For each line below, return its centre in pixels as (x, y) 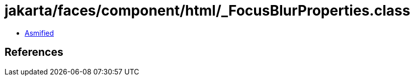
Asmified (39, 33)
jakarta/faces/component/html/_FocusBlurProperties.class (208, 11)
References (34, 52)
